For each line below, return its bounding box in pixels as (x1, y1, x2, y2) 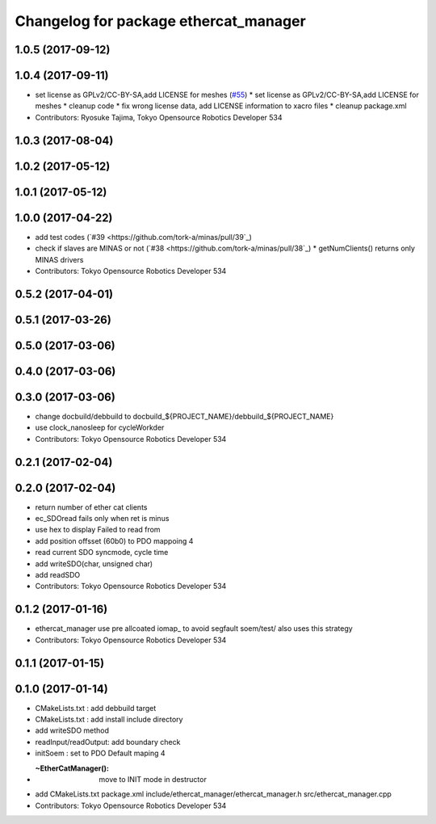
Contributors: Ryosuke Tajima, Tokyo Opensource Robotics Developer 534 (35, 112, 283, 122)
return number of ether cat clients (35, 502, 148, 512)
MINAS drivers (35, 254, 84, 264)
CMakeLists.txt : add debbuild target (35, 703, 157, 713)
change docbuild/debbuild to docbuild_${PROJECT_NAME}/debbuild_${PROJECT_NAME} (35, 411, 334, 421)
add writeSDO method (35, 725, 109, 735)
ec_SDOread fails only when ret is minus (35, 514, 170, 523)
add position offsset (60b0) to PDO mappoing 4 (35, 536, 194, 545)
